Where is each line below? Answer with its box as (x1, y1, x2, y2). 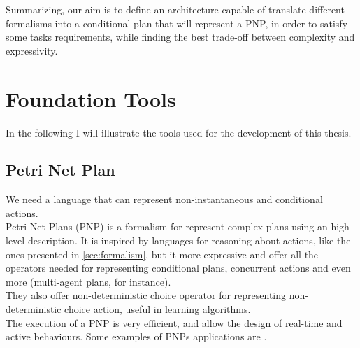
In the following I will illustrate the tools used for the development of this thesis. (6, 125, 352, 139)
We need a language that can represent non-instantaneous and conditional (6, 192, 323, 207)
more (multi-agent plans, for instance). (6, 274, 171, 288)
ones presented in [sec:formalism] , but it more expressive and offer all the (6, 246, 319, 261)
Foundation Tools (6, 84, 176, 113)
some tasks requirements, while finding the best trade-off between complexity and (6, 29, 355, 44)
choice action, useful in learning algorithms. (64, 302, 251, 316)
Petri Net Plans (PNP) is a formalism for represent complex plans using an (6, 219, 328, 234)
